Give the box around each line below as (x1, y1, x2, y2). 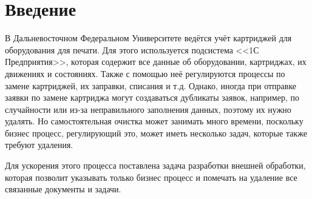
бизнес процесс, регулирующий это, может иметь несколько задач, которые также (5, 126, 307, 139)
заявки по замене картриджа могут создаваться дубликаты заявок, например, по (5, 91, 299, 104)
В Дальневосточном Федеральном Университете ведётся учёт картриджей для (5, 32, 292, 44)
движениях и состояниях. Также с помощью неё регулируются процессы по (5, 67, 285, 79)
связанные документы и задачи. (5, 183, 121, 195)
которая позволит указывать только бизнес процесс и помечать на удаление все (5, 170, 297, 183)
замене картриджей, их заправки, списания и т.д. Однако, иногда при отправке (5, 79, 297, 92)
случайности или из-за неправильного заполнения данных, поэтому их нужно (5, 103, 291, 115)
